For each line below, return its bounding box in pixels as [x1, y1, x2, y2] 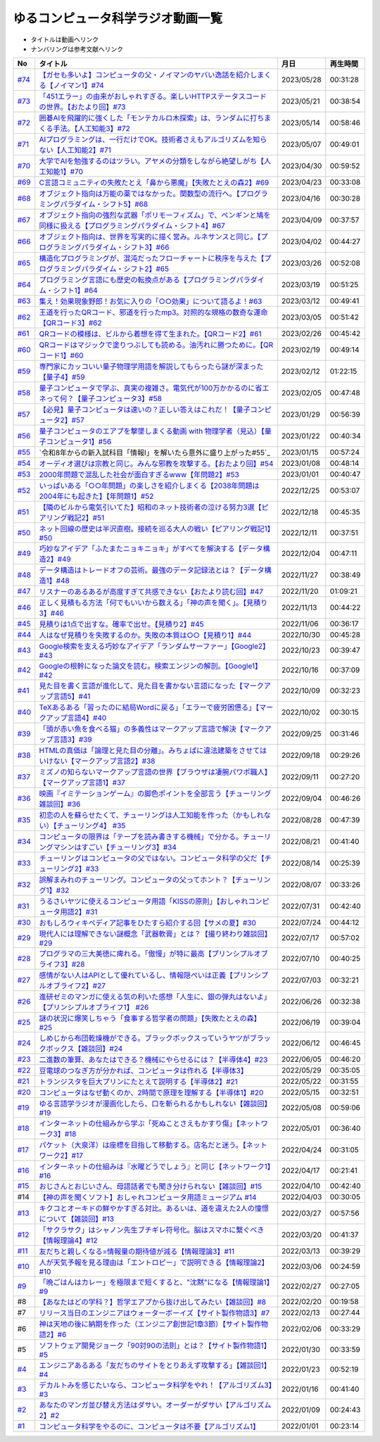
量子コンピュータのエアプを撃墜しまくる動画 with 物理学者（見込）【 [39, 426, 265, 436]
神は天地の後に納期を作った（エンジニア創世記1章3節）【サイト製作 [39, 1320, 262, 1329]
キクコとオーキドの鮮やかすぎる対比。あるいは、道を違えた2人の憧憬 [39, 1203, 269, 1213]
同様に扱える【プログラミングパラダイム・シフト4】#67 [39, 221, 225, 231]
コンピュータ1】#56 [46, 437, 112, 447]
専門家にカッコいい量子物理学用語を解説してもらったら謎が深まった [39, 362, 264, 372]
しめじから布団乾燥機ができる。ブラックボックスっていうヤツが [39, 1033, 250, 1043]
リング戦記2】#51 [46, 513, 105, 523]
